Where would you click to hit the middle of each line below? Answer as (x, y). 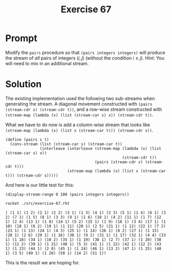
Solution (24, 84)
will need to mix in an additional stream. (47, 63)
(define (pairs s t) (27, 140)
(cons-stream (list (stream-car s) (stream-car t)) (66, 144)
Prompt (21, 38)
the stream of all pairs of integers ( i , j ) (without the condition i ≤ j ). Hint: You (85, 58)
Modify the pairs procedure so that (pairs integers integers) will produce (85, 52)
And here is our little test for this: (40, 185)
